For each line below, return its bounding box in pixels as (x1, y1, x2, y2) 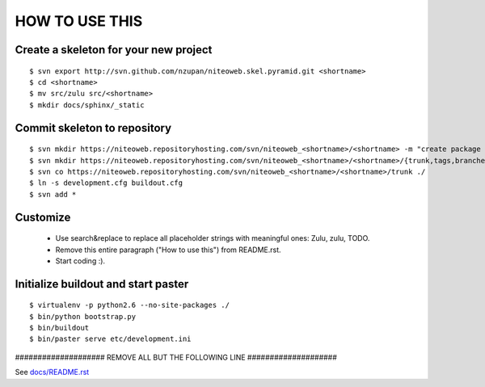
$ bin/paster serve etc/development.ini (29, 334, 192, 343)
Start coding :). (55, 255, 105, 266)
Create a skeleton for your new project (15, 43, 213, 57)
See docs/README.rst (15, 368, 90, 377)
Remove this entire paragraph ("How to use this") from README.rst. (55, 245, 282, 254)
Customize (15, 210, 71, 224)
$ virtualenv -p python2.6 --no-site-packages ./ (29, 301, 230, 310)
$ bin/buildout (29, 323, 90, 333)
